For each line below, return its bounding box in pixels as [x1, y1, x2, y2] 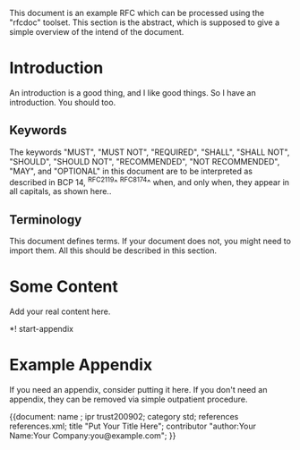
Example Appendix [9, 355, 153, 375]
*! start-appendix [9, 324, 74, 335]
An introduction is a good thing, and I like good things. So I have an [9, 87, 257, 98]
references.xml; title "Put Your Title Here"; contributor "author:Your [9, 420, 257, 432]
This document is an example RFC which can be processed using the [9, 8, 265, 18]
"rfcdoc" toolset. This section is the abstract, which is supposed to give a [9, 17, 280, 28]
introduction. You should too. [9, 97, 116, 107]
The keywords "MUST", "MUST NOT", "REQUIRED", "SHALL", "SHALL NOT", [9, 147, 290, 157]
